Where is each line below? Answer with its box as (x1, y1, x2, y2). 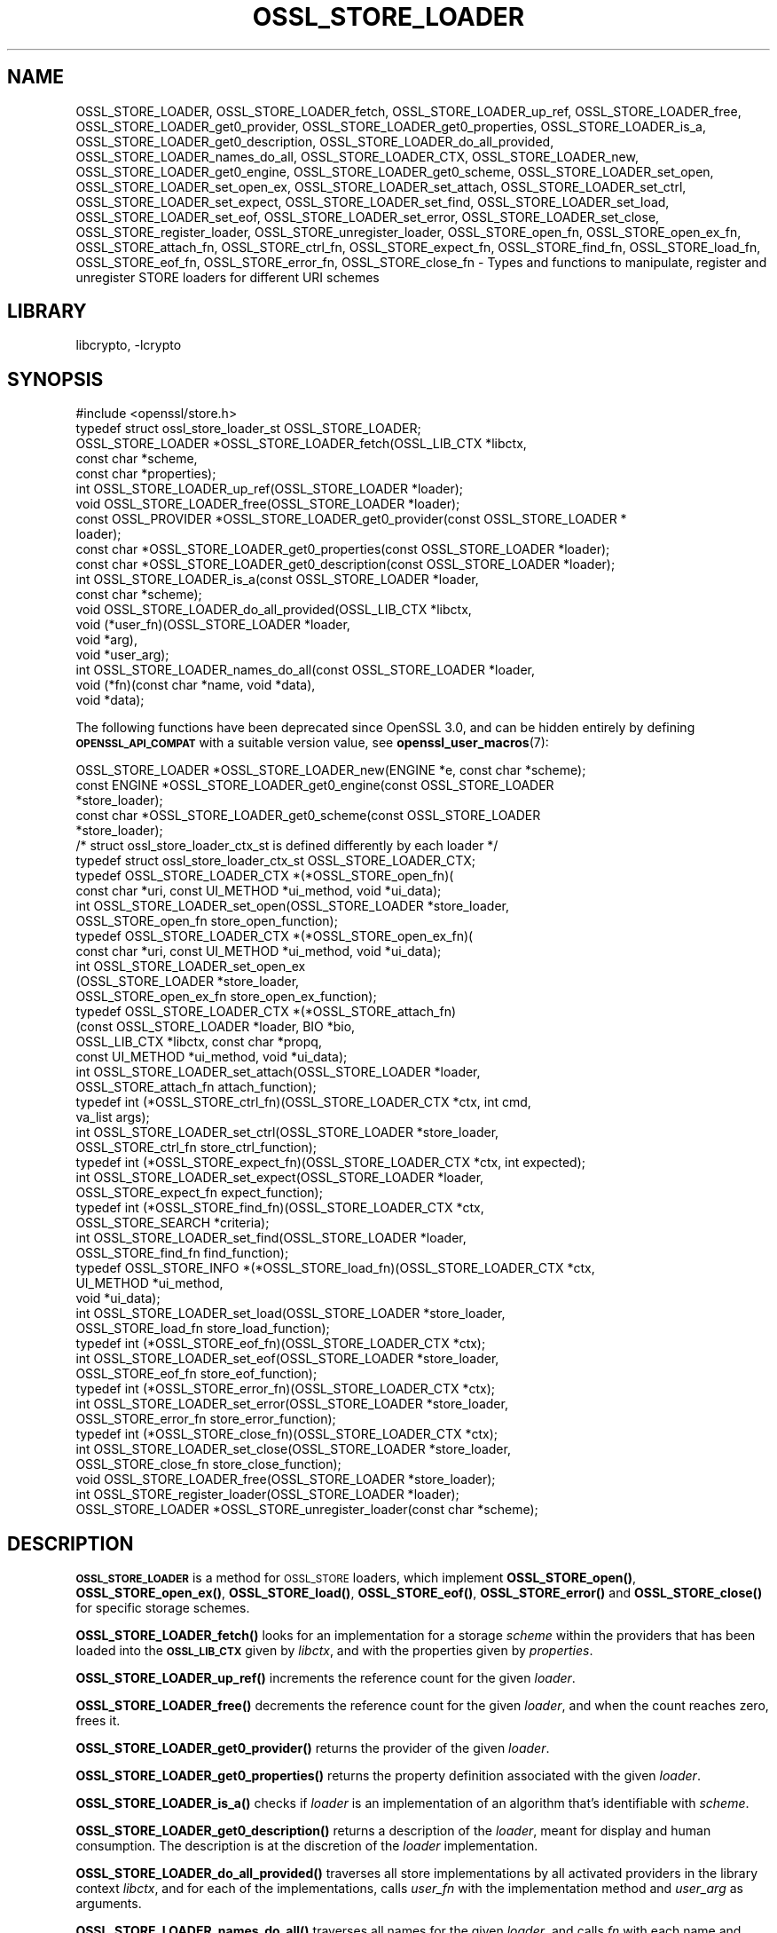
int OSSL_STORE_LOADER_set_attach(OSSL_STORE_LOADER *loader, (75, 1064, 481, 1080)
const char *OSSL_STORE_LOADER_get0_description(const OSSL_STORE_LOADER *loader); (75, 556, 616, 572)
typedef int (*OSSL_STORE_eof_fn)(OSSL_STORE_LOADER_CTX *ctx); (75, 1336, 486, 1352)
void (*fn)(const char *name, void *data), (75, 677, 316, 693)
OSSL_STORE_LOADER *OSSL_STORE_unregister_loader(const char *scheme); (75, 1502, 538, 1518)
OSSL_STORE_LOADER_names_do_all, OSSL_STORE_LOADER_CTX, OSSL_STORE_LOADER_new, (75, 148, 639, 164)
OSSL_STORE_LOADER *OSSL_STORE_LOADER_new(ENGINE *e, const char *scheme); (75, 762, 586, 778)
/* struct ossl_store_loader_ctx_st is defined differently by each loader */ (75, 838, 498, 854)
